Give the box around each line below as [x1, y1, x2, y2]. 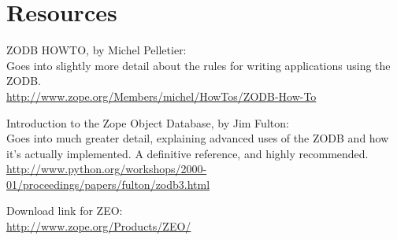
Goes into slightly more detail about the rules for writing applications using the [6, 57, 391, 73]
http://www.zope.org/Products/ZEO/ [6, 218, 191, 234]
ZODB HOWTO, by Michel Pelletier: [6, 42, 187, 58]
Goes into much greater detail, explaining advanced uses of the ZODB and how [6, 130, 389, 146]
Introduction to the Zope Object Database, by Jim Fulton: [6, 114, 289, 131]
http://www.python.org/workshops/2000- [6, 161, 207, 177]
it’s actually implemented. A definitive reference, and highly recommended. [6, 145, 369, 161]
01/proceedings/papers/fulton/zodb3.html [6, 175, 210, 192]
